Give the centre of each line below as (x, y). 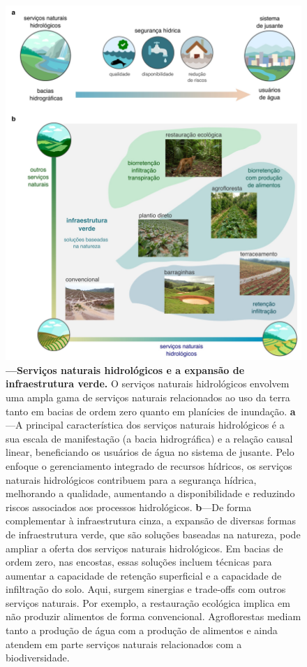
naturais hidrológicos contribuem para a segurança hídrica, (131, 479)
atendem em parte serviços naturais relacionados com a (124, 644)
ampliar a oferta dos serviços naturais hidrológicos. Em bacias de (144, 548)
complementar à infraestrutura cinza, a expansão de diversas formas (151, 521)
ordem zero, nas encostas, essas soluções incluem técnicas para (139, 562)
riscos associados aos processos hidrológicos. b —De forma (129, 507)
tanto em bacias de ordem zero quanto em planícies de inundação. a (151, 411)
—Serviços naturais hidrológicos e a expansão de (125, 370)
